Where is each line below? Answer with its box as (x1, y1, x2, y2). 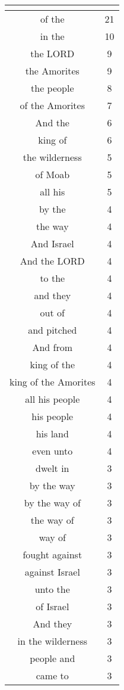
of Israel (36, 599, 69, 613)
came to (36, 669, 69, 682)
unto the (34, 582, 70, 596)
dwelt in (36, 461, 69, 475)
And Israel (30, 237, 74, 250)
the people (31, 81, 74, 95)
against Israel (24, 565, 80, 579)
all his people (25, 392, 80, 406)
